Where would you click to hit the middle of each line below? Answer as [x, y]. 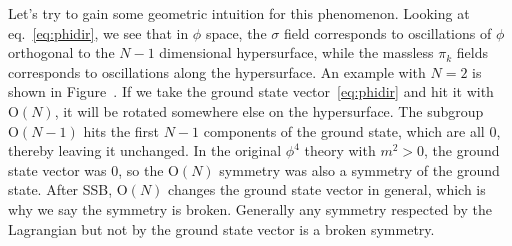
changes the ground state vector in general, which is [327, 189]
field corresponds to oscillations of [387, 32]
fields [472, 52]
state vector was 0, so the [86, 169]
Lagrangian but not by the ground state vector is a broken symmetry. [221, 228]
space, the [236, 32]
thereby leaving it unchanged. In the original [145, 150]
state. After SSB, [60, 189]
